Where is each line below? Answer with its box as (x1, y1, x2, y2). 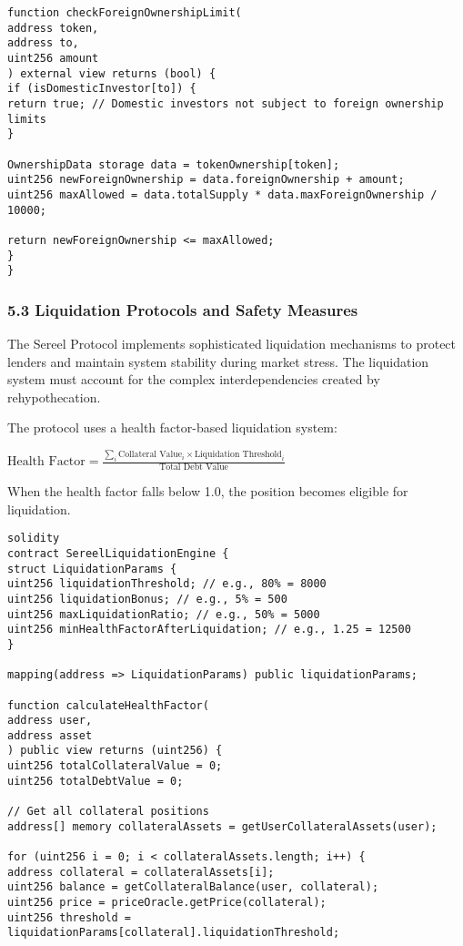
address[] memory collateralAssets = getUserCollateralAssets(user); (7, 819, 438, 833)
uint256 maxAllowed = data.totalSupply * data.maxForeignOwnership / (7, 188, 438, 201)
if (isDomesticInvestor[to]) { (7, 82, 196, 96)
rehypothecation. (7, 387, 101, 406)
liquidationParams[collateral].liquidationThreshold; (7, 926, 340, 940)
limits (7, 112, 46, 126)
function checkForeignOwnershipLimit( (7, 6, 242, 19)
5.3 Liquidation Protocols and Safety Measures (7, 298, 358, 320)
